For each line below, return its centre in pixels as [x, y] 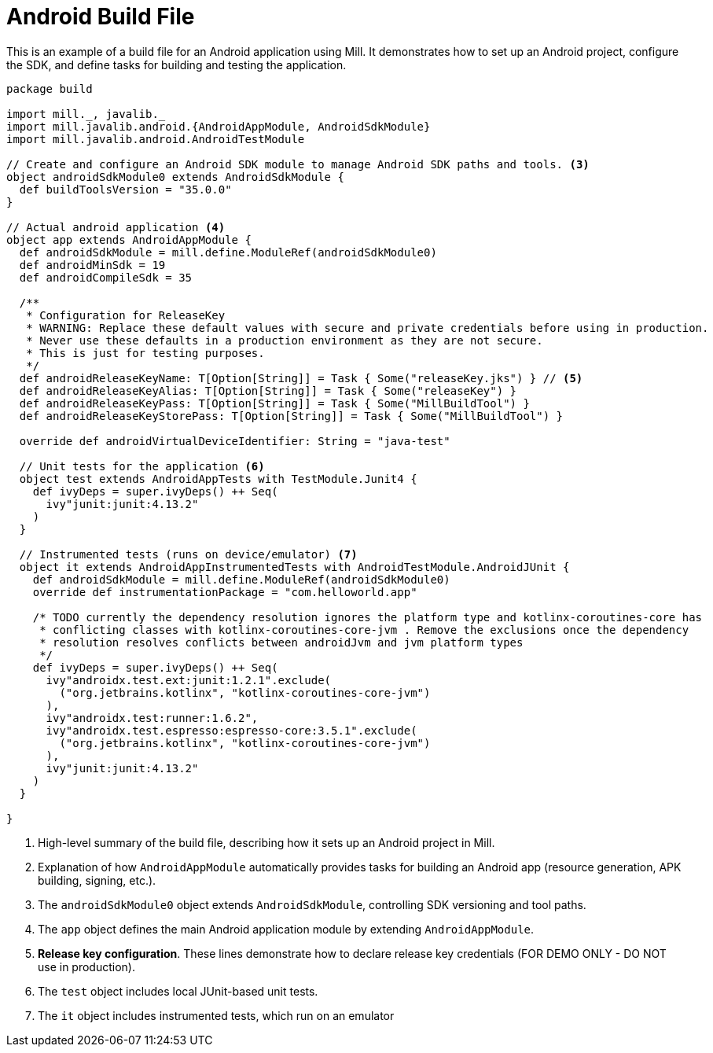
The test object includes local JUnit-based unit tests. [178, 991]
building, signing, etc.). [97, 880]
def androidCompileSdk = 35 [106, 277]
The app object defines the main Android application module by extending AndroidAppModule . [286, 929]
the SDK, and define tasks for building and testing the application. [176, 64]
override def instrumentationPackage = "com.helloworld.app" [225, 592]
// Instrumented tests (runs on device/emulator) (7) [188, 554]
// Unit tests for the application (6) [142, 466]
